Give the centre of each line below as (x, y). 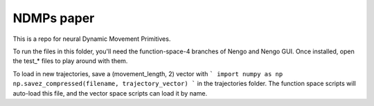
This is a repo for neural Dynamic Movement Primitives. (92, 39)
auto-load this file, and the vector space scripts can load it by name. (110, 93)
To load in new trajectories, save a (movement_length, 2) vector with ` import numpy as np (148, 73)
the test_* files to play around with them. (70, 61)
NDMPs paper (54, 18)
